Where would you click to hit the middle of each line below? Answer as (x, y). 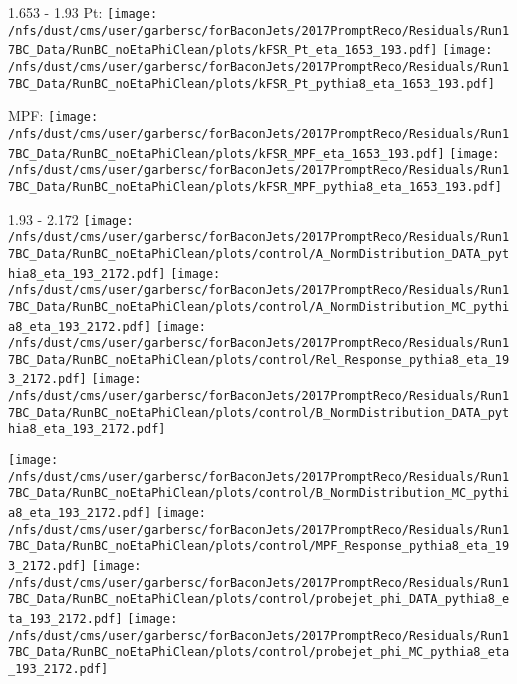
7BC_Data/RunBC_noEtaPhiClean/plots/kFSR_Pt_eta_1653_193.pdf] (223, 50)
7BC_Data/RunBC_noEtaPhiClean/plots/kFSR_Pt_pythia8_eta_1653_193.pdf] (251, 83)
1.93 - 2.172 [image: (71, 218)
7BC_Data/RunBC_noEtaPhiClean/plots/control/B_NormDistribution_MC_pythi (259, 493)
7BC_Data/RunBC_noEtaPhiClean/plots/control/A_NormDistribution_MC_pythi (259, 306)
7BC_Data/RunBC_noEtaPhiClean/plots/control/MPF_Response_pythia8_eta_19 (259, 546)
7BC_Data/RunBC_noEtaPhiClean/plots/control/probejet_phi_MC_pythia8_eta (259, 652)
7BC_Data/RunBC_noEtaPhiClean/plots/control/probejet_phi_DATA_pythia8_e (259, 599)
